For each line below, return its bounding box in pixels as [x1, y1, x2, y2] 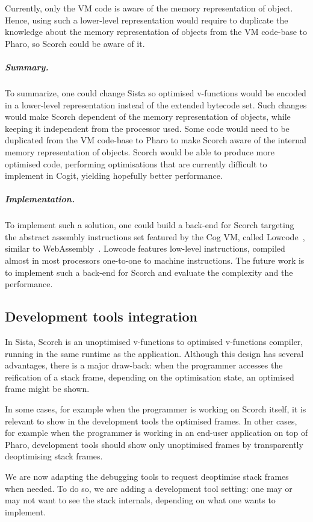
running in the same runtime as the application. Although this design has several [5, 347, 304, 359]
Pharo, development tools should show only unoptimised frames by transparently [5, 438, 303, 450]
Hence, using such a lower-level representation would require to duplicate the [5, 13, 288, 26]
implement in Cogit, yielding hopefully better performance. [5, 169, 223, 182]
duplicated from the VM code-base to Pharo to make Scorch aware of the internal [5, 134, 306, 146]
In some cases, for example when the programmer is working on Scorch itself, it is [5, 402, 306, 415]
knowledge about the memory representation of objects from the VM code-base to [5, 25, 308, 38]
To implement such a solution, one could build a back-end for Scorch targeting [5, 219, 294, 231]
